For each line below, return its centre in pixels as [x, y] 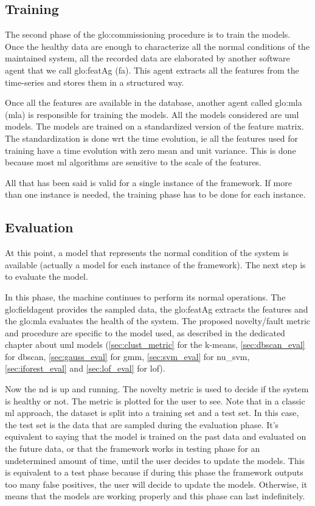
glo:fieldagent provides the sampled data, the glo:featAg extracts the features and [157, 309]
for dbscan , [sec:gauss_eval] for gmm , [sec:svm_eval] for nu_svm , [127, 356]
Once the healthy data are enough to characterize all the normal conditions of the [157, 46]
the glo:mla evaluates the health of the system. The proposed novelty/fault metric [158, 321]
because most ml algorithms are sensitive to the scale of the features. [133, 162]
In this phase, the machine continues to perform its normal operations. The [145, 296]
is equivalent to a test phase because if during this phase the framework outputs [154, 472]
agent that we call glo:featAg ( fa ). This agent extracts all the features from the [152, 70]
